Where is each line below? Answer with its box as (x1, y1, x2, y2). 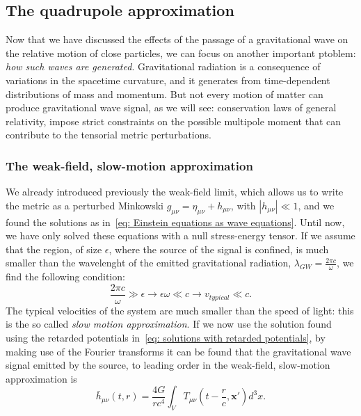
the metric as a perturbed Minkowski (6, 198, 163, 212)
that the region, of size (6, 241, 102, 256)
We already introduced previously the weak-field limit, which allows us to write (6, 184, 344, 199)
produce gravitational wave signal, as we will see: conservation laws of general (6, 100, 337, 115)
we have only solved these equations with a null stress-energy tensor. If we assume (6, 228, 355, 243)
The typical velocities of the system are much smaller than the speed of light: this (6, 303, 354, 317)
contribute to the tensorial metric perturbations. (6, 127, 211, 142)
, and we (298, 198, 335, 212)
